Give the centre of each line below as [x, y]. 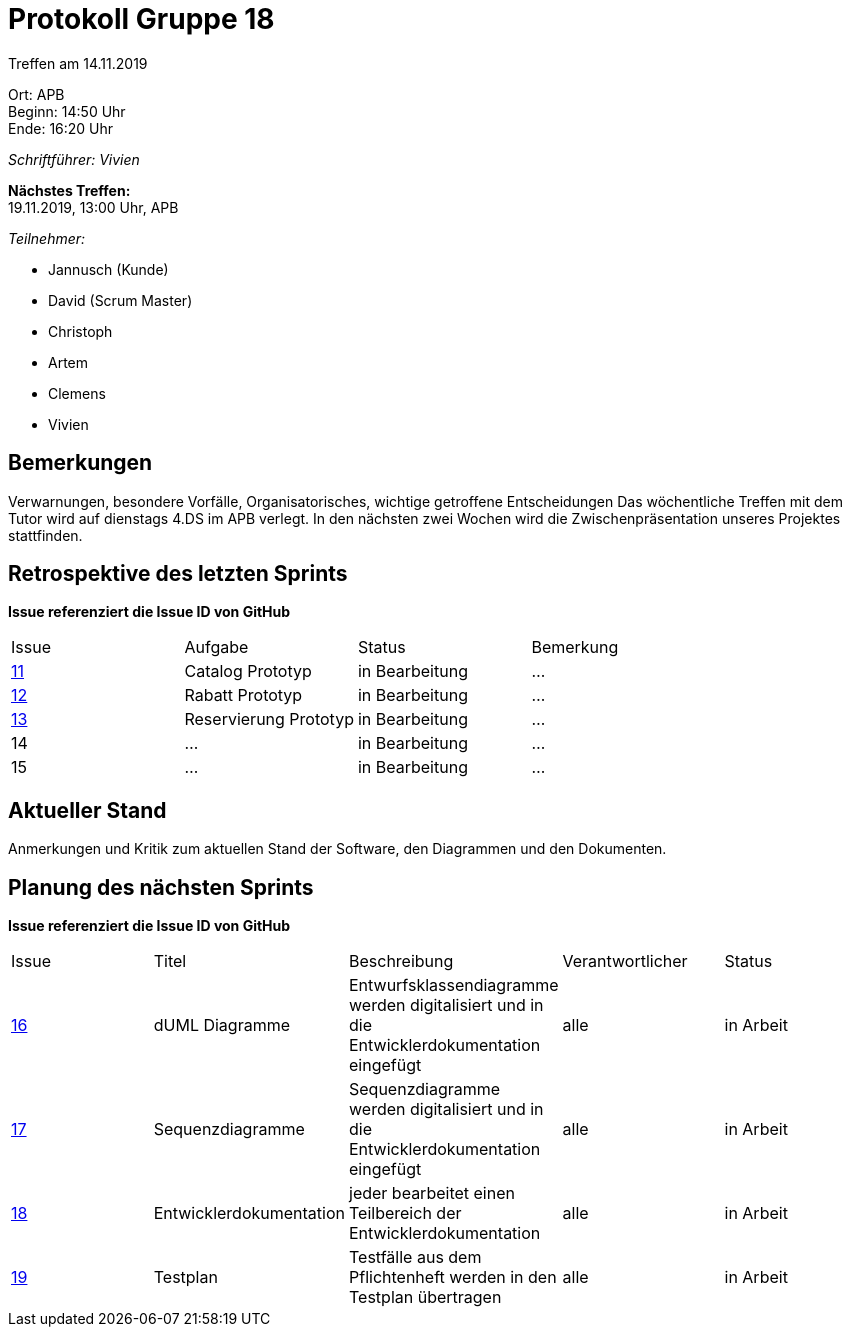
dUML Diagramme [222, 1025]
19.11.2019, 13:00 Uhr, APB [93, 207]
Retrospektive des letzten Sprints [178, 574]
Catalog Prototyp [248, 671]
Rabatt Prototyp [243, 695]
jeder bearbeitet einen [432, 1193]
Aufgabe [216, 647]
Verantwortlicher [625, 961]
